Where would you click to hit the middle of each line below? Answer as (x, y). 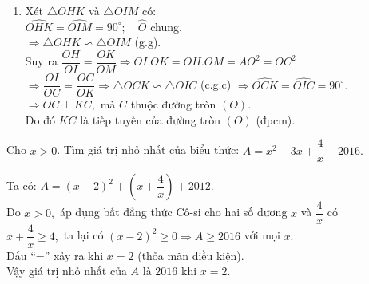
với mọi (262, 235)
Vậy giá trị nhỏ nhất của (67, 271)
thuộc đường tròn (173, 104)
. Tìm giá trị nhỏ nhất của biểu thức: (148, 150)
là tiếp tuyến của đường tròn (151, 119)
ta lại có (83, 235)
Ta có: (22, 185)
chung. (166, 26)
